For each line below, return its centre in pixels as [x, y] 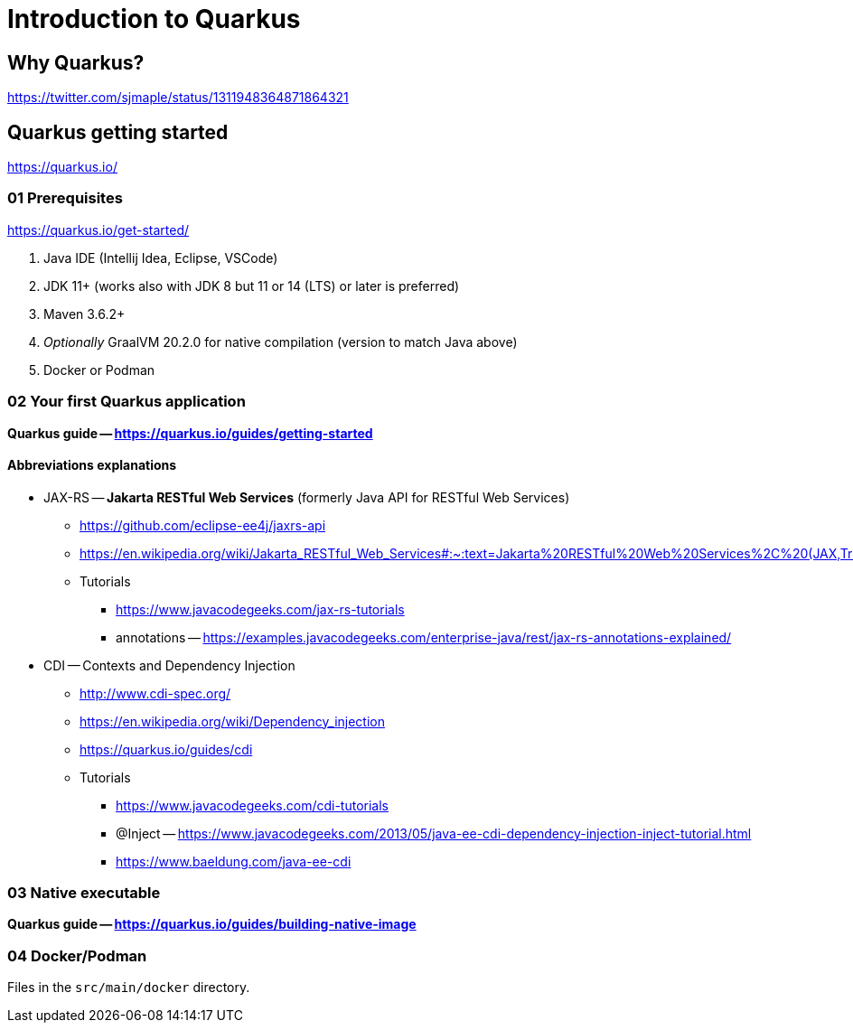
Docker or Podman [99, 370]
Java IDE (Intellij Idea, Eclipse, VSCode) [161, 257]
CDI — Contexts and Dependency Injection [169, 665]
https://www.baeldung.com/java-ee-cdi [234, 861]
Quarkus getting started [118, 132]
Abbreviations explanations [92, 465]
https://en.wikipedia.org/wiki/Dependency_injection [233, 721]
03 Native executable [84, 893]
